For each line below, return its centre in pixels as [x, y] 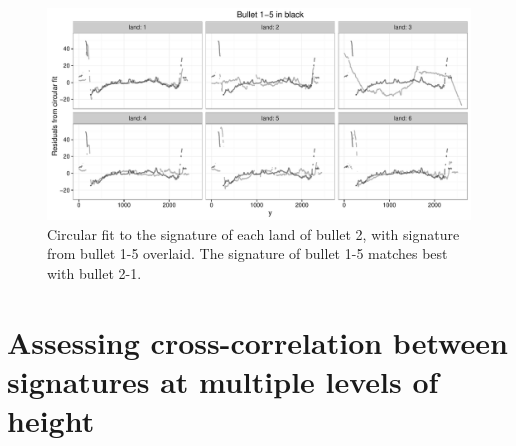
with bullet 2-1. [94, 272]
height [51, 419]
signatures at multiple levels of [223, 380]
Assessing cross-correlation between [257, 341]
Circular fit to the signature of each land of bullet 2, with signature [253, 233]
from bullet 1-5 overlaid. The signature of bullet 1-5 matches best [247, 253]
